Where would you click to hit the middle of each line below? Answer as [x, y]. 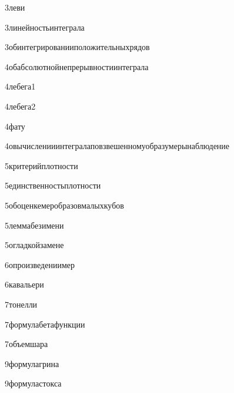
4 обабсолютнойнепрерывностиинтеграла [77, 66]
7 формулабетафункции [45, 324]
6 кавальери [24, 284]
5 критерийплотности [41, 165]
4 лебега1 [20, 86]
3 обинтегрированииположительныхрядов [77, 47]
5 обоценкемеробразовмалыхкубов [64, 205]
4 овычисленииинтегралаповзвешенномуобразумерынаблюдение [117, 146]
